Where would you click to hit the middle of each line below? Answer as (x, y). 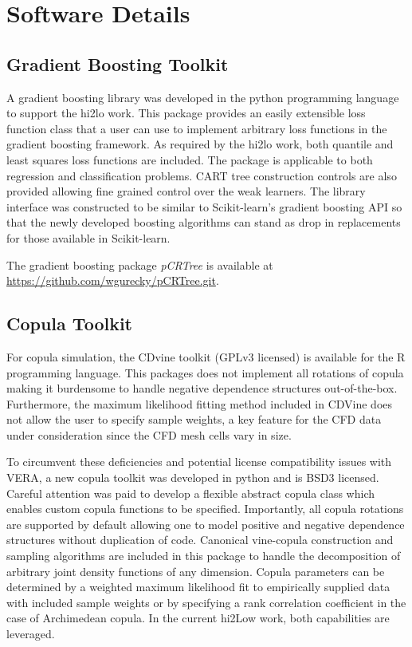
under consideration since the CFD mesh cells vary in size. (149, 434)
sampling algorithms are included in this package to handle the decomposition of (204, 556)
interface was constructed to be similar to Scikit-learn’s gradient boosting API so (204, 206)
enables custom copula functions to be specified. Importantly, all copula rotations (205, 509)
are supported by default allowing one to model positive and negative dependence (206, 524)
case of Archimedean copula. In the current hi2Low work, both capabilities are (198, 618)
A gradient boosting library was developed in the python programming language (203, 97)
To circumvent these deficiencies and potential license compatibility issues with (199, 462)
